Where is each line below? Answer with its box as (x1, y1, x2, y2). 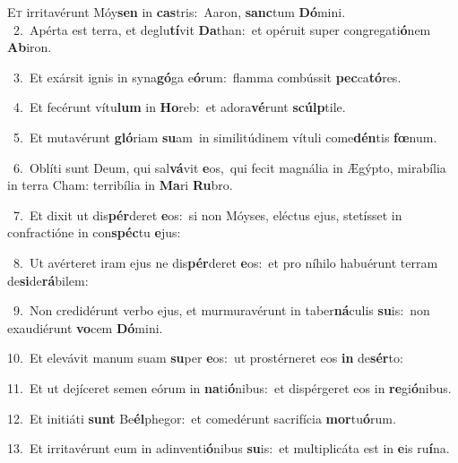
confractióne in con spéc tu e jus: (7, 223, 181, 242)
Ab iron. (7, 38, 52, 56)
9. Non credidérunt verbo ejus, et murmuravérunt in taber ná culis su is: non (13, 301, 430, 320)
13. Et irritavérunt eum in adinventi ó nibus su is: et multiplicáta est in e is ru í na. (7, 439, 450, 458)
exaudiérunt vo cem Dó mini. (7, 318, 163, 337)
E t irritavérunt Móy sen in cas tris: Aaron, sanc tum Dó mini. (7, 3, 346, 21)
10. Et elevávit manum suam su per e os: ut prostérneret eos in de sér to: (7, 348, 403, 367)
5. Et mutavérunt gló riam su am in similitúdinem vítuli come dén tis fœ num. (13, 127, 437, 146)
